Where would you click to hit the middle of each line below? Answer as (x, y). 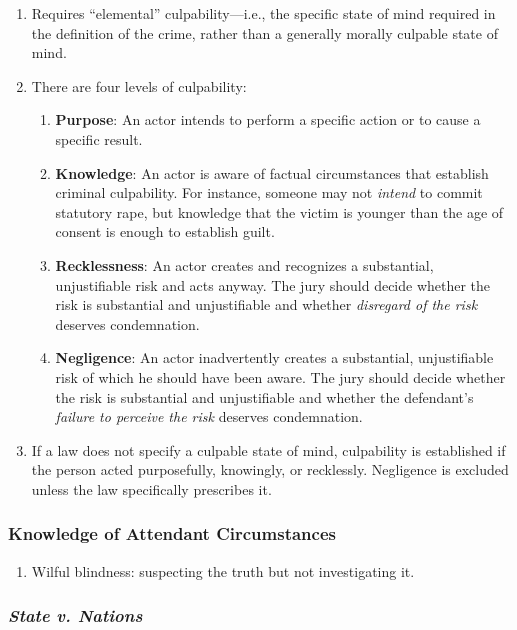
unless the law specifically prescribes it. (151, 488)
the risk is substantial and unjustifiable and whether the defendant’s (264, 396)
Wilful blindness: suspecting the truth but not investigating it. (223, 570)
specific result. (99, 138)
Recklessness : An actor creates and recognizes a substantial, (244, 264)
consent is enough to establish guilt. (165, 231)
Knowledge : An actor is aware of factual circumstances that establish (272, 172)
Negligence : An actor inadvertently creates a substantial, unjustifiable (274, 357)
